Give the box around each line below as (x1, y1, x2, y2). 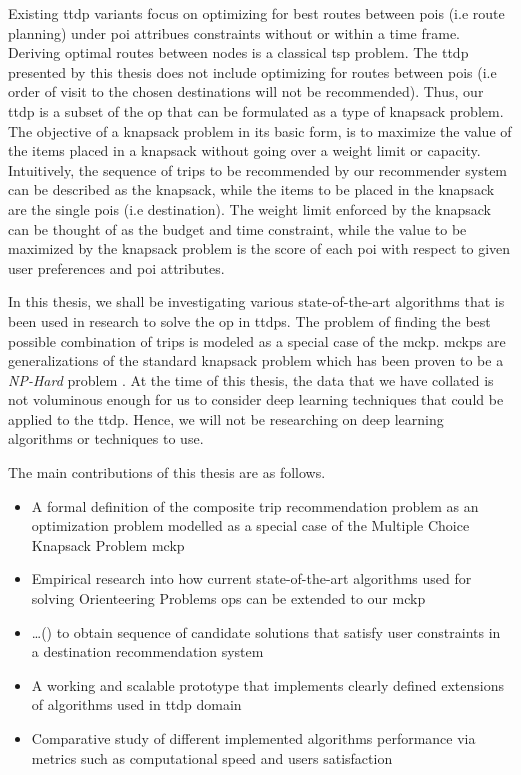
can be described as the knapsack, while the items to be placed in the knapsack (8, 179, 495, 200)
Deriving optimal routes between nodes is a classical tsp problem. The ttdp (8, 42, 469, 63)
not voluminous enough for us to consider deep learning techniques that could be (8, 389, 504, 410)
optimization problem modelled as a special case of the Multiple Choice (31, 515, 470, 536)
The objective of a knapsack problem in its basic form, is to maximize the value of (8, 120, 512, 141)
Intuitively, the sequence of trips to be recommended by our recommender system (8, 159, 508, 180)
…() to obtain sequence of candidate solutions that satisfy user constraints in (31, 621, 501, 642)
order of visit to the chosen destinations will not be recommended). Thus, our (8, 81, 484, 102)
